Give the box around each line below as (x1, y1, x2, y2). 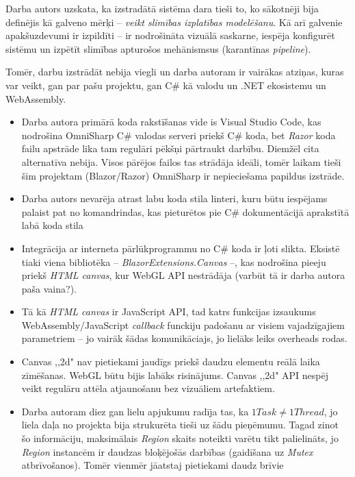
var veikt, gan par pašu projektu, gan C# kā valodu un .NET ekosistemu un (5, 77, 326, 92)
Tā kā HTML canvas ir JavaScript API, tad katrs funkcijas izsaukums (21, 304, 316, 319)
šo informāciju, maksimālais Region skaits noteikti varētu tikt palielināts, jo (21, 431, 339, 445)
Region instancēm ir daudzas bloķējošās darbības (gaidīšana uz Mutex (21, 444, 313, 458)
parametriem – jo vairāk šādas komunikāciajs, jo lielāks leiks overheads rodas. (21, 331, 347, 345)
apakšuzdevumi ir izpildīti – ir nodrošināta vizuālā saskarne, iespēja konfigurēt (5, 28, 335, 42)
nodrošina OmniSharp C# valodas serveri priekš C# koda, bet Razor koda (21, 127, 336, 142)
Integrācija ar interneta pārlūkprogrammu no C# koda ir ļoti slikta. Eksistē (21, 241, 340, 255)
